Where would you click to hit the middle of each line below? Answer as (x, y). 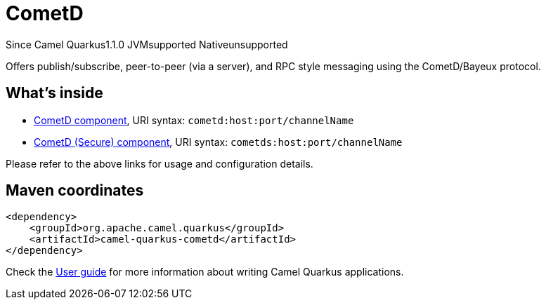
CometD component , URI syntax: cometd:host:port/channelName (194, 120)
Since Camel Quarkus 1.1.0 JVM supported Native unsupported (147, 44)
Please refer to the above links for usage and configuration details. (160, 163)
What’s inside (54, 93)
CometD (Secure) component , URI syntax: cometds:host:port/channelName (218, 142)
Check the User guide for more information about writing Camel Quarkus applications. (205, 272)
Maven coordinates (75, 191)
